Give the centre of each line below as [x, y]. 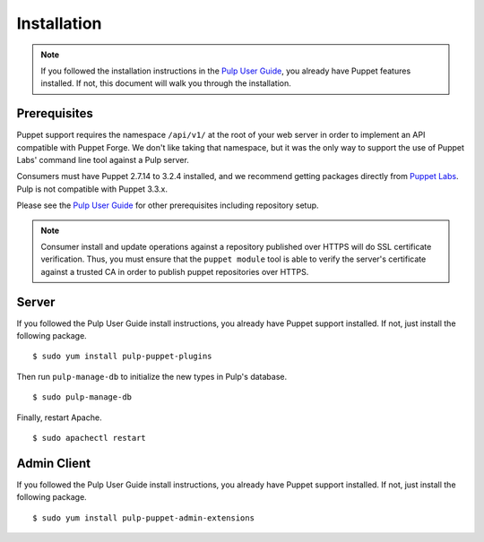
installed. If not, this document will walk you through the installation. [166, 83]
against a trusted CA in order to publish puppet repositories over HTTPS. [175, 271]
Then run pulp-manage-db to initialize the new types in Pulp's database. [151, 376]
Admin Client [54, 463]
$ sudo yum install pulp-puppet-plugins [122, 357]
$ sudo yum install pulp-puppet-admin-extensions [144, 518]
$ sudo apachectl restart [90, 438]
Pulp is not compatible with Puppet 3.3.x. [92, 189]
